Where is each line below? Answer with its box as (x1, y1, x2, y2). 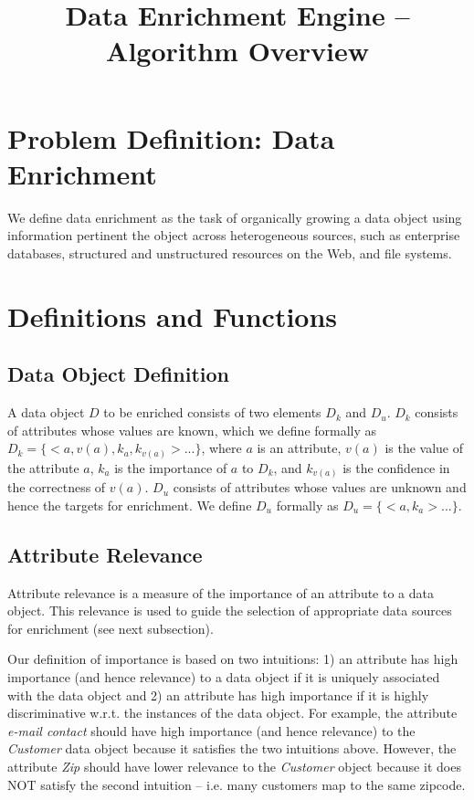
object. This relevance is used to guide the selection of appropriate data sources (7, 601, 452, 620)
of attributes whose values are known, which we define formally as (7, 420, 377, 439)
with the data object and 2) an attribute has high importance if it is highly (7, 685, 429, 704)
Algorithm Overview (106, 32, 369, 69)
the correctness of (7, 478, 106, 497)
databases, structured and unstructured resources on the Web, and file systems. (7, 243, 452, 262)
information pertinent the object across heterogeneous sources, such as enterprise (7, 226, 460, 245)
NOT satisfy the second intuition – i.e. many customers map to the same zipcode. (7, 774, 466, 794)
